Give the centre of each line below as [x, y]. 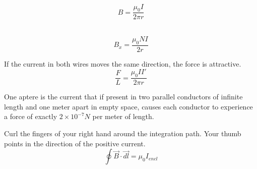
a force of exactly [31, 116]
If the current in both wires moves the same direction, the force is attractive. [123, 63]
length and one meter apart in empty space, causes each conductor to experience [128, 106]
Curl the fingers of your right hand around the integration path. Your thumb [123, 133]
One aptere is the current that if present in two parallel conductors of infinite [123, 97]
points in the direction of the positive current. [75, 143]
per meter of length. [123, 116]
